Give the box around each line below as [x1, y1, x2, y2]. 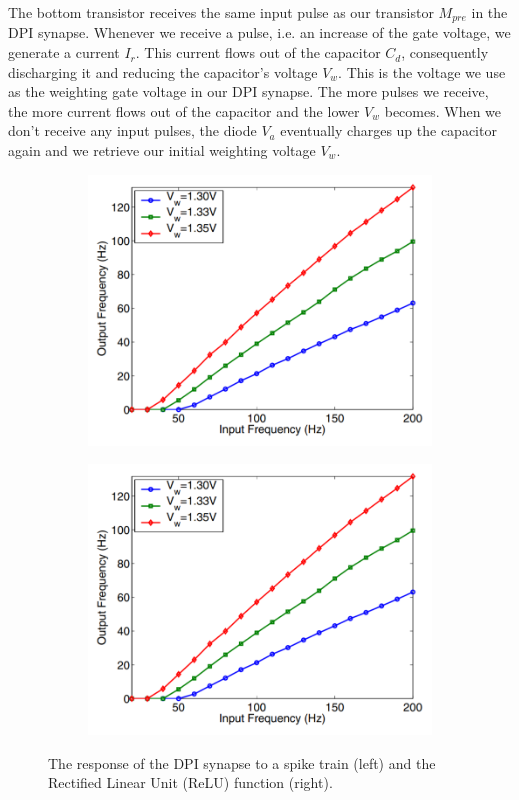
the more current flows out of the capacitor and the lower [8, 100, 360, 121]
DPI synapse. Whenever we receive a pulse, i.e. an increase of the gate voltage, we [8, 22, 511, 43]
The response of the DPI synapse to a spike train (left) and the [48, 752, 436, 773]
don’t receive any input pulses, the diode [8, 120, 257, 141]
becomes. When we [384, 100, 502, 121]
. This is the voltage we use [338, 61, 506, 82]
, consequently [401, 42, 489, 63]
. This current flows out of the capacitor [135, 42, 381, 63]
